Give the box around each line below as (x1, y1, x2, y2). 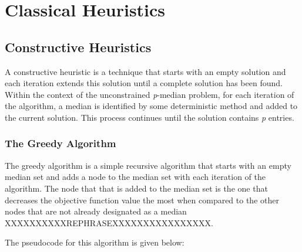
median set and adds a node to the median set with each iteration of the (5, 171, 266, 183)
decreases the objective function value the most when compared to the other (5, 193, 279, 206)
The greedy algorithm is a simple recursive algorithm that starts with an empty (5, 159, 291, 171)
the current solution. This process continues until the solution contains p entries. (5, 111, 294, 123)
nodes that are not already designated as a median (5, 205, 187, 217)
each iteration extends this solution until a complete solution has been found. (5, 77, 283, 89)
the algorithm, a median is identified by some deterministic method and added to (5, 100, 298, 112)
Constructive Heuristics (5, 38, 152, 56)
